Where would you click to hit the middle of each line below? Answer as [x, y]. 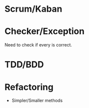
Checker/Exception [44, 32]
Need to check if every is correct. [38, 45]
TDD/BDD [24, 65]
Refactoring [29, 87]
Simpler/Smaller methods [37, 101]
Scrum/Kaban [33, 9]
